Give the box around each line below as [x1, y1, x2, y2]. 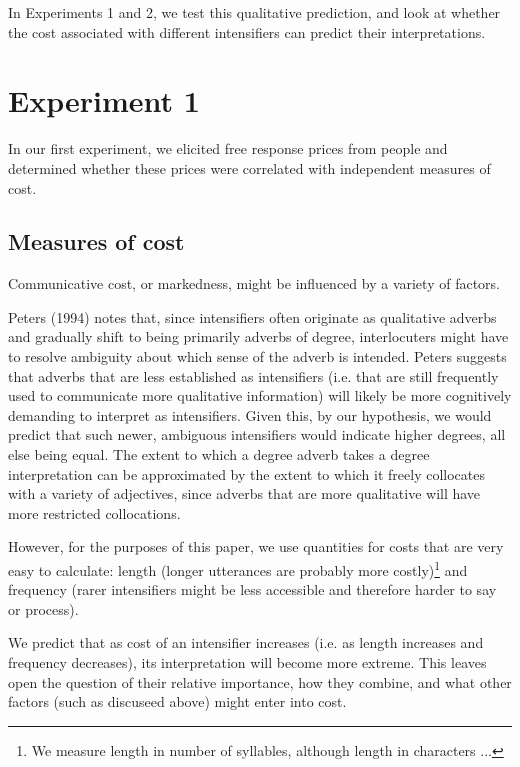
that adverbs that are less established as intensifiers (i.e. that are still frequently [8, 365, 499, 386]
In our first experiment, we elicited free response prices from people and [8, 138, 448, 159]
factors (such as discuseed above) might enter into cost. [8, 691, 347, 712]
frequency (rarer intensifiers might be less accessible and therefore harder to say [8, 579, 497, 600]
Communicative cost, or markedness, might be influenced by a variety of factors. [8, 273, 500, 294]
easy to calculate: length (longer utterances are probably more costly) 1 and [8, 557, 468, 580]
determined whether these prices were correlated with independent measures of [8, 157, 491, 178]
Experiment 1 [8, 80, 200, 121]
